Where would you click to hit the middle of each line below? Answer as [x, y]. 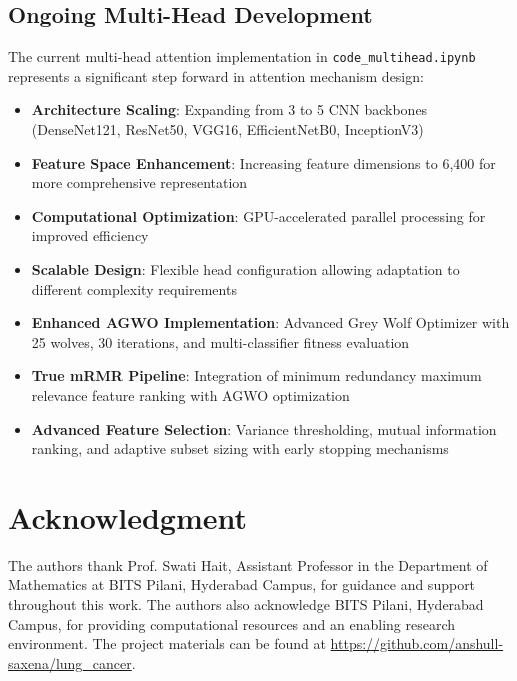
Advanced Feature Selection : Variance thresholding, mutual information [264, 428]
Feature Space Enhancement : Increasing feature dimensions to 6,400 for [263, 162]
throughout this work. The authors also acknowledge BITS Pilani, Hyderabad [246, 604]
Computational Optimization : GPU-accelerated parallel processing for [258, 215]
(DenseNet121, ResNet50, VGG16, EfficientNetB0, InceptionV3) [227, 129]
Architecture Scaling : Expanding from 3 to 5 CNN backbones [229, 109]
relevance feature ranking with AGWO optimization [190, 394]
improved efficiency [90, 235]
